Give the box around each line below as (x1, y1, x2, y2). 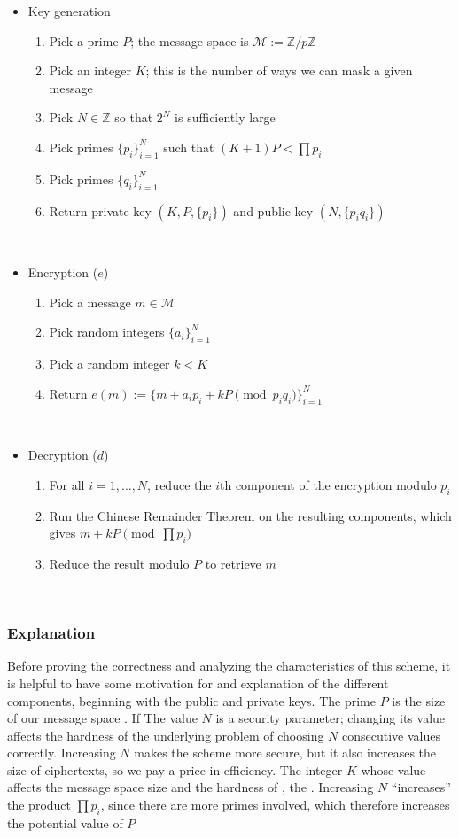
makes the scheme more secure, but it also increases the (134, 743, 437, 762)
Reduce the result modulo (49, 554, 190, 572)
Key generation (27, 2, 111, 19)
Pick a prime (49, 31, 119, 50)
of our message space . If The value (7, 709, 198, 727)
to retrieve (205, 554, 261, 572)
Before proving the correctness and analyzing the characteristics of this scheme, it (7, 656, 451, 675)
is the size (392, 691, 446, 710)
